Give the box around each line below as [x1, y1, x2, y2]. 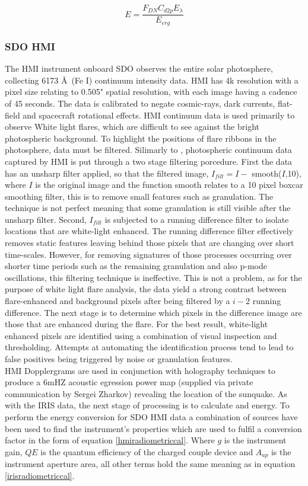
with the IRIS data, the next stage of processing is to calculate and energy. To [5, 399, 290, 411]
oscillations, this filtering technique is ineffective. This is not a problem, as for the [5, 271, 302, 283]
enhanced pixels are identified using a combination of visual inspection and [5, 329, 277, 341]
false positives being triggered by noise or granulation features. [5, 353, 233, 364]
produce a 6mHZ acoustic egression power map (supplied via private [5, 376, 253, 388]
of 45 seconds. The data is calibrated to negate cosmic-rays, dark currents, [5, 97, 275, 109]
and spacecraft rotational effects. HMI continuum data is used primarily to [23, 108, 295, 121]
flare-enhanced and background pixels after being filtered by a [5, 295, 230, 307]
